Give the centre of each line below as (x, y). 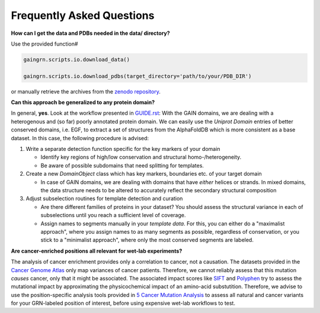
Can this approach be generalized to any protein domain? (83, 102)
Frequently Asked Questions (83, 15)
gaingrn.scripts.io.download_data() (77, 59)
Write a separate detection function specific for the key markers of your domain (123, 149)
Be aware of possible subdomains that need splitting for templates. (122, 165)
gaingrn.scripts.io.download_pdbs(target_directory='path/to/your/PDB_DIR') (137, 76)
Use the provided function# (44, 44)
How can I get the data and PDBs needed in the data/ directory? (90, 33)
